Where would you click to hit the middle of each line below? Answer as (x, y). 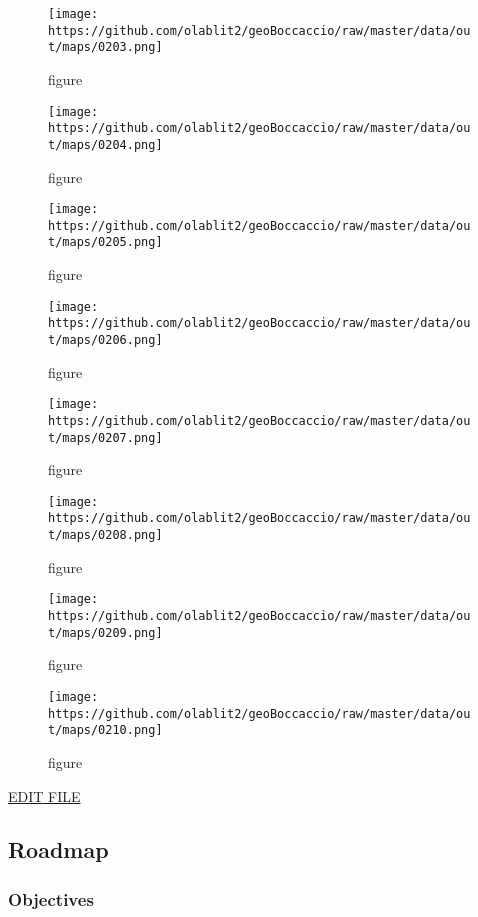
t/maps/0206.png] (105, 340)
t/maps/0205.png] (105, 242)
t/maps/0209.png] (105, 632)
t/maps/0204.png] (105, 144)
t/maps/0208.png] (105, 535)
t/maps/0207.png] (105, 437)
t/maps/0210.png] (105, 730)
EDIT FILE (44, 795)
